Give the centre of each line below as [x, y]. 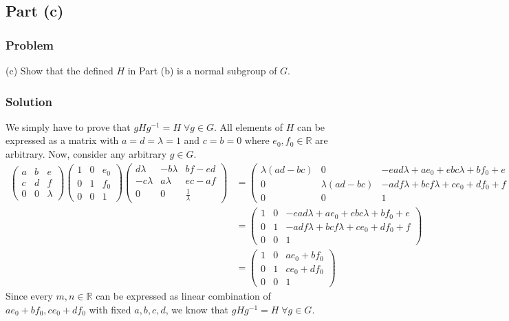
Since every [29, 296]
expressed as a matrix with [62, 140]
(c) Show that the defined [59, 70]
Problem [30, 44]
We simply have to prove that [68, 126]
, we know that [197, 309]
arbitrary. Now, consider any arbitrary [86, 154]
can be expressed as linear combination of [183, 296]
